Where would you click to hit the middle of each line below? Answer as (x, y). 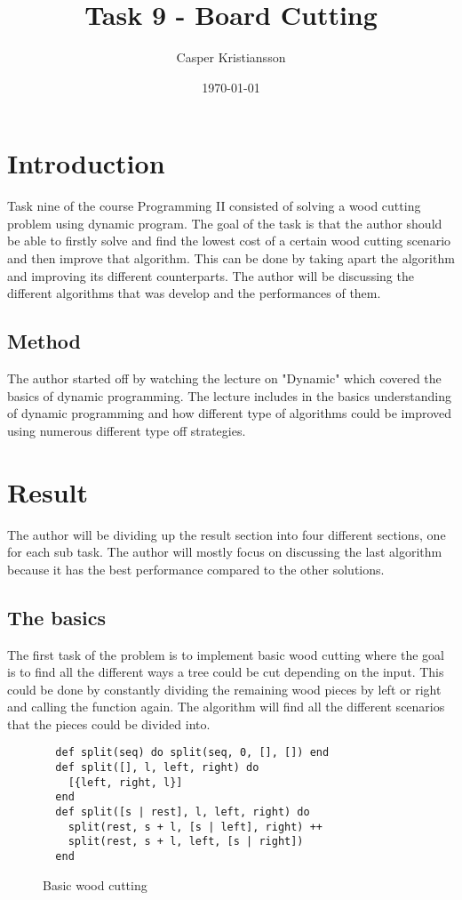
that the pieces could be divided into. (109, 723)
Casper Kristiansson (231, 57)
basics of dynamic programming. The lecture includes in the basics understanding (229, 395)
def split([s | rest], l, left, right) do (183, 812)
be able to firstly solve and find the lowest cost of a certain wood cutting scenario (229, 241)
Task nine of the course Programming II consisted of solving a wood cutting (214, 206)
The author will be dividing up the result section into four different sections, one (227, 534)
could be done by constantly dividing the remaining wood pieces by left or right (224, 689)
